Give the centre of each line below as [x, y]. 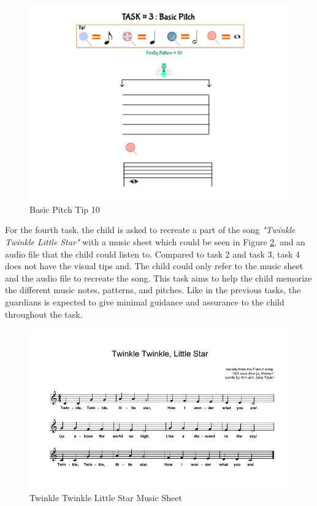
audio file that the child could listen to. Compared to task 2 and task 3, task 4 [153, 254]
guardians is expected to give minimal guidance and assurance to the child [145, 301]
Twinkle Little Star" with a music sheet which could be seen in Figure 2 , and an [155, 242]
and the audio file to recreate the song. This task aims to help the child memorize [158, 278]
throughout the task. [44, 314]
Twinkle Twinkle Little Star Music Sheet [106, 498]
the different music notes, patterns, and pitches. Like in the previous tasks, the [153, 290]
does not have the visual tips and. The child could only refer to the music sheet [154, 266]
